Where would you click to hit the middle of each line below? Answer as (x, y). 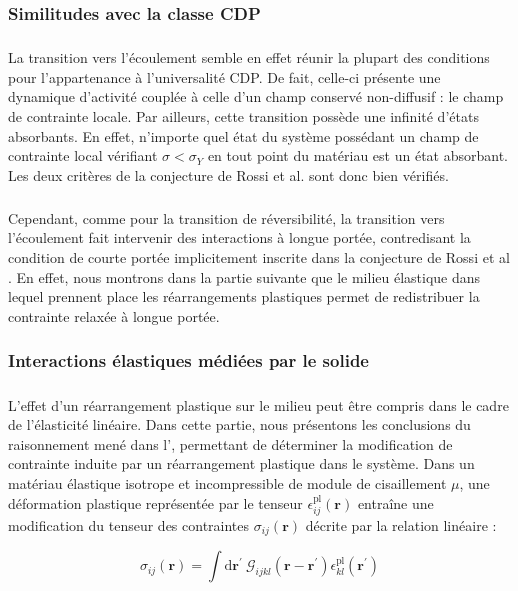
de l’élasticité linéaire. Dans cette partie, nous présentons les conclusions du (239, 424)
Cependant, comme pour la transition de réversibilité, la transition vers (226, 217)
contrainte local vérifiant (83, 155)
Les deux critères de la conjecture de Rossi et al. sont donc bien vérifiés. (228, 174)
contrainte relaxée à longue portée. (114, 315)
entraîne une (395, 502)
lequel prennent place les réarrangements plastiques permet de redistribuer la (244, 296)
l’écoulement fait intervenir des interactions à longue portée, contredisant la (239, 237)
